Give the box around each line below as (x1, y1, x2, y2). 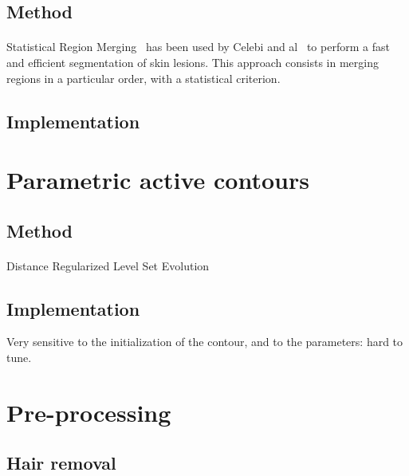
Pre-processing (6, 395, 171, 428)
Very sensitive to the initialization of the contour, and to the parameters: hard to (6, 333, 403, 350)
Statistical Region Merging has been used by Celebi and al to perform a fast (6, 38, 390, 55)
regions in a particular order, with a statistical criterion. (6, 69, 281, 86)
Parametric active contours (6, 163, 309, 196)
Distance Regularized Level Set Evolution (6, 257, 210, 273)
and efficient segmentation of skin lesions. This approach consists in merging (6, 53, 379, 70)
